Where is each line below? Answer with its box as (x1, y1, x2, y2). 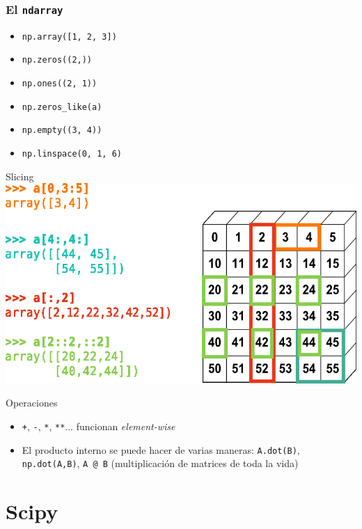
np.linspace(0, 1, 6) (22, 149, 122, 159)
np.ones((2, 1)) (22, 79, 97, 89)
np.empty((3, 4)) (22, 125, 102, 136)
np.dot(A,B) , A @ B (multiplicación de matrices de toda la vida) (22, 456, 299, 471)
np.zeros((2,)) (22, 55, 93, 65)
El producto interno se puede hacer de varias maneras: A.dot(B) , (22, 442, 300, 457)
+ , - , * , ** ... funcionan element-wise (22, 419, 175, 434)
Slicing (6, 168, 34, 183)
